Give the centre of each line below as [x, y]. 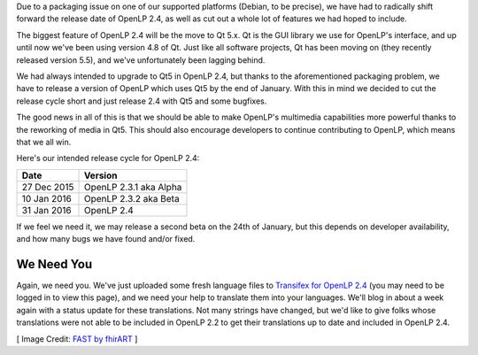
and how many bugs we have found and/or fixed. [106, 239]
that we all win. [44, 142]
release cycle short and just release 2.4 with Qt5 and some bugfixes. [142, 101]
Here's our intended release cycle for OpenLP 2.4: [108, 158]
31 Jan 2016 [46, 210]
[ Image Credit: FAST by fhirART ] [77, 339]
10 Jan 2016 [47, 198]
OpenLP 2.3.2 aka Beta [132, 198]
